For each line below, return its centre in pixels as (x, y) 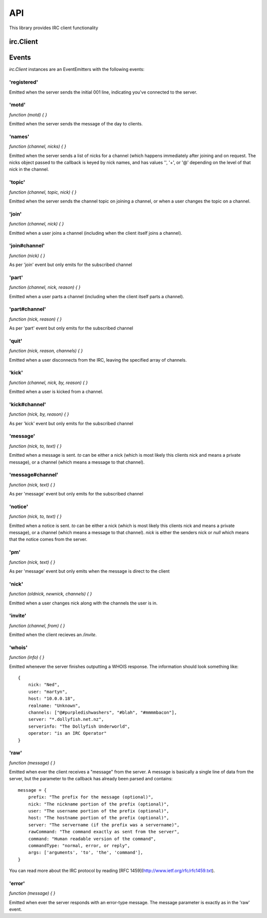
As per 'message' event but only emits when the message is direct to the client (89, 571)
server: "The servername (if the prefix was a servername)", (104, 825)
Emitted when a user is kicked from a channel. (56, 392)
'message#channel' (34, 475)
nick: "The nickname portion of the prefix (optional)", (98, 804)
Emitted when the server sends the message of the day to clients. (76, 124)
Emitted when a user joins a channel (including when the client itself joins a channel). (96, 233)
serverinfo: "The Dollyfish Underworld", (79, 726)
